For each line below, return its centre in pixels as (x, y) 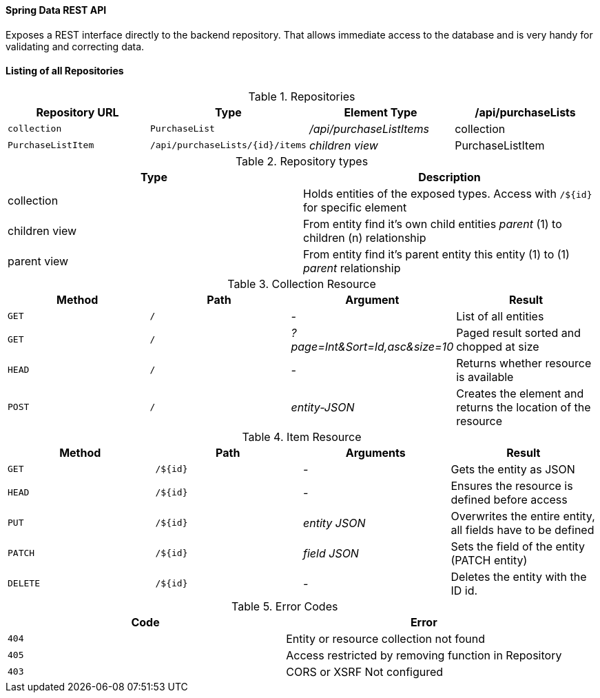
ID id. (464, 590)
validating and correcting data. (75, 46)
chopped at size (498, 346)
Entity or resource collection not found (385, 638)
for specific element (355, 207)
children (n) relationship (365, 237)
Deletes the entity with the (519, 576)
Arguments (375, 452)
